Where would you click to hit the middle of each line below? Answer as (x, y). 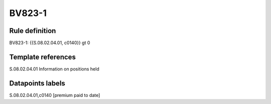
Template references (43, 57)
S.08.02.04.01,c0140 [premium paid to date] (55, 95)
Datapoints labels (37, 83)
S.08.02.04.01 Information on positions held (54, 69)
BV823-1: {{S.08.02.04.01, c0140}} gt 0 (50, 43)
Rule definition (33, 31)
